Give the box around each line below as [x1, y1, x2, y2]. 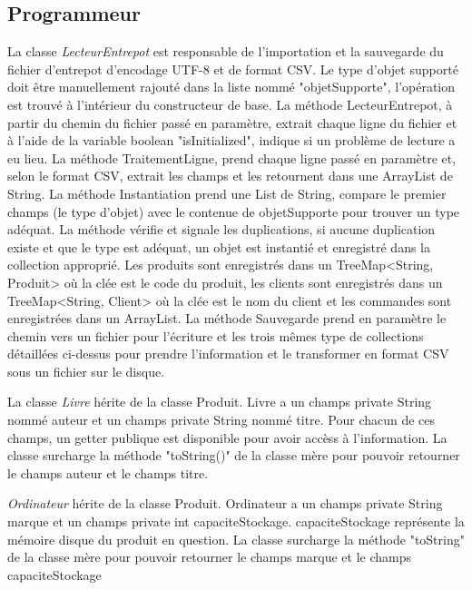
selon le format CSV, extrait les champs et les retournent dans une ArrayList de [7, 166, 453, 185]
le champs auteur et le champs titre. [7, 463, 209, 482]
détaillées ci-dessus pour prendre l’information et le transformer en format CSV [7, 344, 449, 363]
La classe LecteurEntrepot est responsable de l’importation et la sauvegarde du [7, 42, 444, 61]
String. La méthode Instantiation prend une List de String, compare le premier [7, 183, 447, 202]
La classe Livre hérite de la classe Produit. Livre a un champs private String [7, 392, 432, 411]
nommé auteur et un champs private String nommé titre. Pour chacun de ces [7, 410, 436, 429]
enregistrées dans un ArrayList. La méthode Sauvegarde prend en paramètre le [7, 309, 447, 328]
